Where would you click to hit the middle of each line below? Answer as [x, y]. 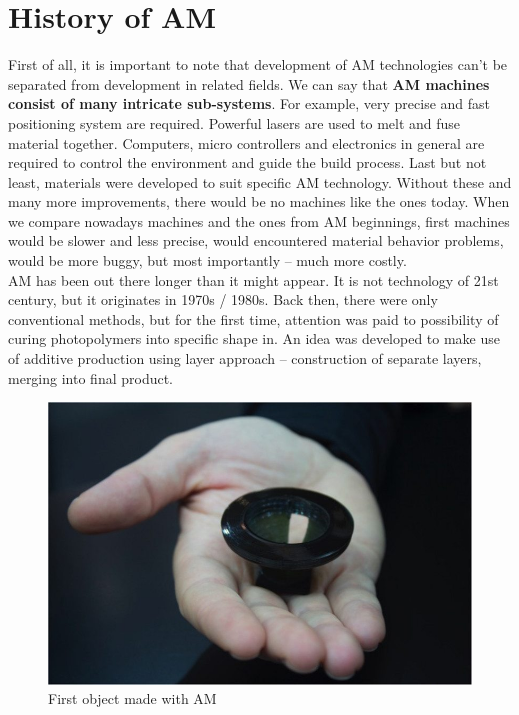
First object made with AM [132, 698]
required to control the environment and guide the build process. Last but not [247, 162]
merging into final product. [91, 377]
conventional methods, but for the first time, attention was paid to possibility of [253, 318]
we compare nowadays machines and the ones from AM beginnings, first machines [259, 220]
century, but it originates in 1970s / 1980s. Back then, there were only [223, 299]
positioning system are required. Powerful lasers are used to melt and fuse [234, 122]
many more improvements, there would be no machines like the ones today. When [259, 201]
